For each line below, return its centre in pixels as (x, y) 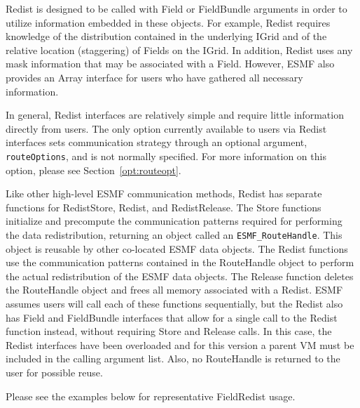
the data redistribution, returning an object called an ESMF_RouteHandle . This (174, 234)
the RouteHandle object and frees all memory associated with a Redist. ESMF (174, 290)
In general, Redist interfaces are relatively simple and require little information (175, 115)
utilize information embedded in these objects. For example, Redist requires (168, 22)
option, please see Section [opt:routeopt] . (94, 170)
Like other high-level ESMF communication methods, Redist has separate (164, 193)
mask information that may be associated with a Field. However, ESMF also (170, 64)
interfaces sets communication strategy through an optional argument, (157, 142)
